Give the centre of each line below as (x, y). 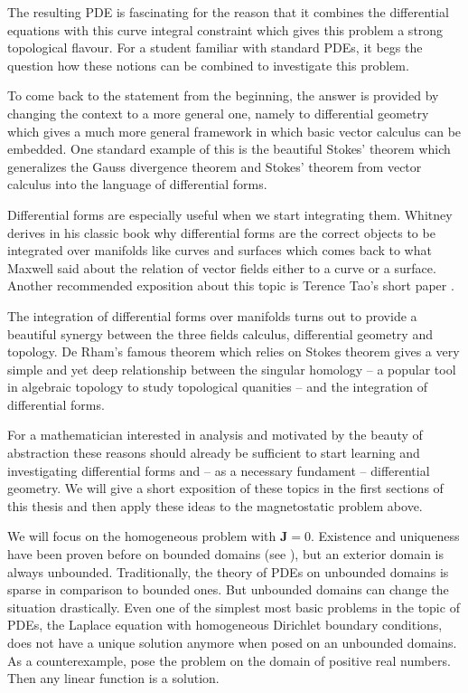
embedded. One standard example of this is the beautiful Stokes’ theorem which (229, 149)
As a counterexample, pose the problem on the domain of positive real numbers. (229, 660)
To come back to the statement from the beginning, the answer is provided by (223, 95)
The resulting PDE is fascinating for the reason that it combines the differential (228, 12)
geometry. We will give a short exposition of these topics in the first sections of (225, 488)
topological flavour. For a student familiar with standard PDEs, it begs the (215, 47)
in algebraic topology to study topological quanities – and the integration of (218, 387)
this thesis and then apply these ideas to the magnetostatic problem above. (215, 505)
